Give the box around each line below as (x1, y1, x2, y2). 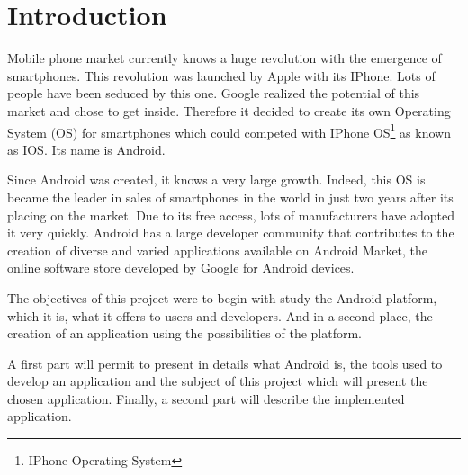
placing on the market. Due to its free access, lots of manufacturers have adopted (7, 205, 454, 224)
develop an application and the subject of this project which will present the (7, 372, 428, 390)
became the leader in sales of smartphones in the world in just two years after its (7, 187, 454, 206)
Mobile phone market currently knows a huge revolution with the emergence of (7, 49, 442, 67)
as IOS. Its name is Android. (7, 139, 166, 158)
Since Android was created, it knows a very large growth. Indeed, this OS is (7, 170, 426, 189)
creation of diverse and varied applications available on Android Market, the (7, 240, 428, 259)
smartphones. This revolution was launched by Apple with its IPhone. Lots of (7, 66, 436, 85)
